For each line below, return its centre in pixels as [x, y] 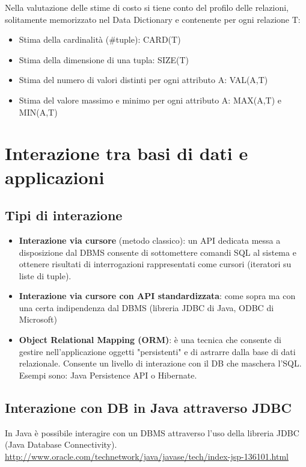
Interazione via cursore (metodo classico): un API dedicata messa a [150, 240]
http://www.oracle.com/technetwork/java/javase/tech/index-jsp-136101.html [147, 456]
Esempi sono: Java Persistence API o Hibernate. [108, 375]
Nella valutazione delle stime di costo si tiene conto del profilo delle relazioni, [147, 7]
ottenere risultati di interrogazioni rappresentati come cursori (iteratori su [155, 264]
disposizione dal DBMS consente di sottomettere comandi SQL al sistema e [158, 252]
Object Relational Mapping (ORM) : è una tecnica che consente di [150, 340]
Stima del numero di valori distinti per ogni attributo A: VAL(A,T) [143, 80]
